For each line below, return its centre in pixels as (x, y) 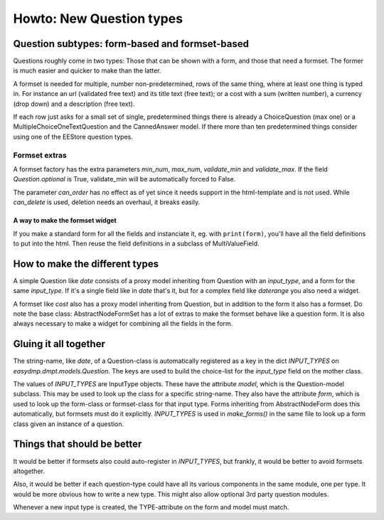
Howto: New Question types (98, 18)
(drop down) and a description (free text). (74, 104)
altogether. (29, 471)
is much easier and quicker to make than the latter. (87, 70)
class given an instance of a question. (69, 424)
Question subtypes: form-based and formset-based (131, 44)
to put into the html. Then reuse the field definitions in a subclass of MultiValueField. (136, 243)
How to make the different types (86, 264)
